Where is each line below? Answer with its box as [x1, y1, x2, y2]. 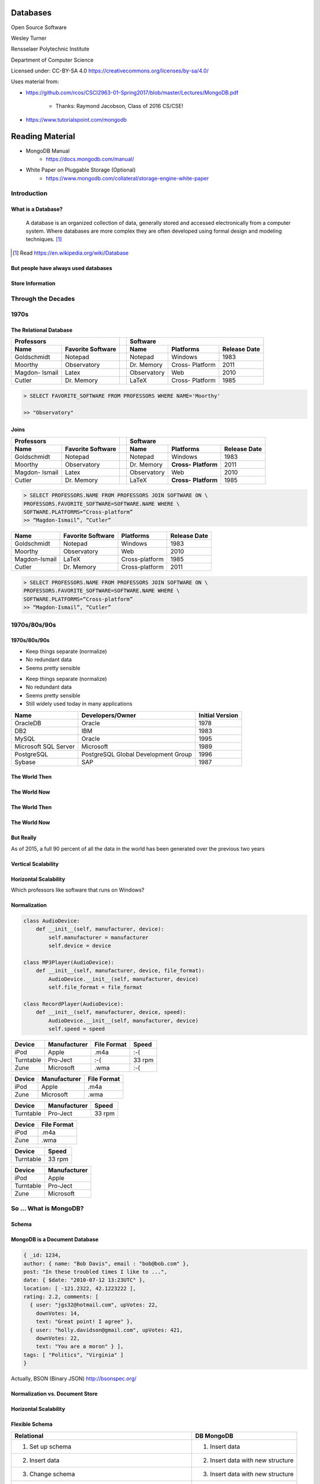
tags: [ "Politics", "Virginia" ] [23, 1351, 124, 1358]
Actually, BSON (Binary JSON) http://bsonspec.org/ [11, 1375, 137, 1382]
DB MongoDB [195, 1431, 233, 1439]
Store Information [11, 280, 56, 287]
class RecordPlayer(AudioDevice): [23, 1000, 124, 1007]
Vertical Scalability [11, 860, 59, 867]
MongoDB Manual [25, 147, 70, 154]
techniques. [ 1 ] [25, 236, 62, 243]
